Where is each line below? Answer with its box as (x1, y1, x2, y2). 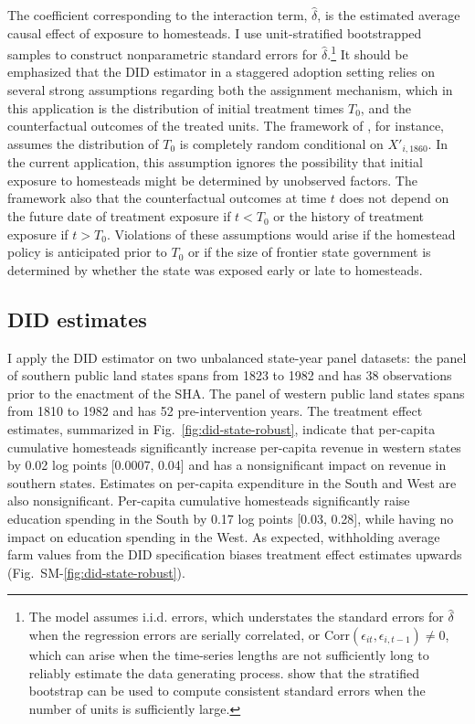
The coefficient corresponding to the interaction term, (7, 5, 308, 24)
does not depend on (339, 188, 449, 208)
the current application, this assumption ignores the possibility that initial (7, 153, 423, 172)
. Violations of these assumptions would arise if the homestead (106, 224, 456, 243)
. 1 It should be (327, 42, 408, 63)
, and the (360, 98, 412, 117)
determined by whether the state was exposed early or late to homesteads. (7, 260, 423, 279)
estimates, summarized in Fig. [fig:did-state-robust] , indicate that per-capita (7, 420, 436, 438)
